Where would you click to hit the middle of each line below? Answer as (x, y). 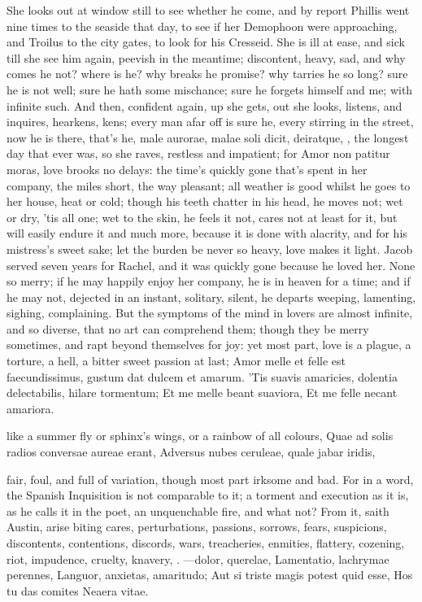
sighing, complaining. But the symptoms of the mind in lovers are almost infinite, (210, 313)
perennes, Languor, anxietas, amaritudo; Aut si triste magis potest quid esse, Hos (210, 575)
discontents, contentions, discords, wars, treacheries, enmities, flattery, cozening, (206, 543)
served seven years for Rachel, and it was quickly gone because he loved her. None (211, 265)
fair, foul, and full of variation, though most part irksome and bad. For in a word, (210, 479)
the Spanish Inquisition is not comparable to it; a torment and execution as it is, (208, 495)
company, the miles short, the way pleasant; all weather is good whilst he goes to (209, 185)
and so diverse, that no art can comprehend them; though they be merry (188, 328)
